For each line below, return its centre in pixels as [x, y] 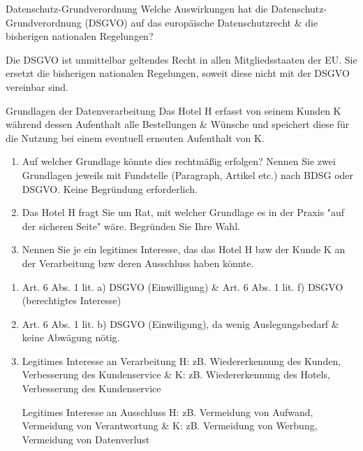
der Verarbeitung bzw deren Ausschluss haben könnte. [138, 263]
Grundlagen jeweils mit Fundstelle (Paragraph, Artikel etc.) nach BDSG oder [188, 174]
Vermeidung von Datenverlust [86, 439]
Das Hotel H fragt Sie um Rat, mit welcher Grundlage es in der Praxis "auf [183, 212]
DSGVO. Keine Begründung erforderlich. [110, 188]
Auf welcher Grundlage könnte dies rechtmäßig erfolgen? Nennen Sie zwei [179, 161]
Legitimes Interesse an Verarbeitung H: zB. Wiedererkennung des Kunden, [181, 360]
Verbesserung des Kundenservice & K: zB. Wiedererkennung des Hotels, [176, 374]
